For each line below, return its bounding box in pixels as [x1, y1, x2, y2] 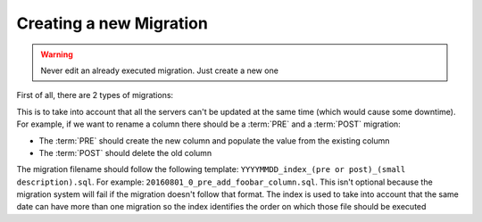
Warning [40, 49, 73, 60]
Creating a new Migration [16, 13, 209, 33]
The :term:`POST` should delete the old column [38, 147, 212, 158]
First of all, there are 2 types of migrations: [16, 90, 174, 101]
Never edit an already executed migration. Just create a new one [40, 65, 278, 76]
